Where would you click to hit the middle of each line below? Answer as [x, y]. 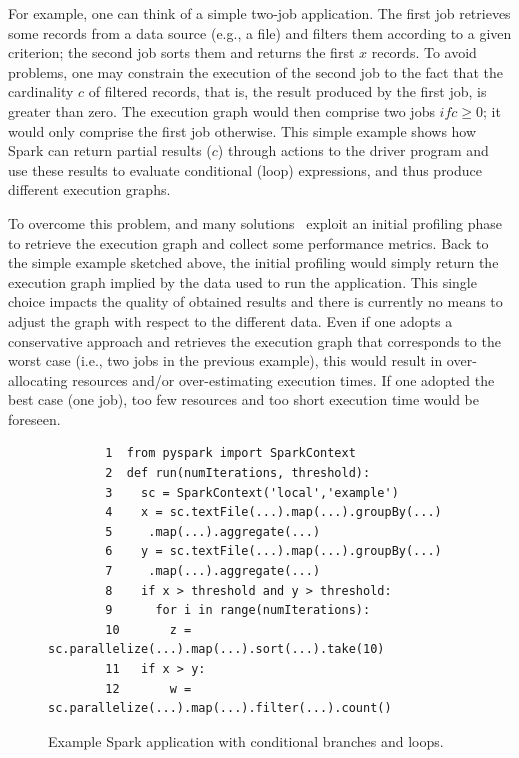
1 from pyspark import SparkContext [230, 453]
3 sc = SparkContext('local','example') [252, 492]
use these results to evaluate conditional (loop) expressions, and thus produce [245, 169]
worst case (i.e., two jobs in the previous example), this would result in [225, 360]
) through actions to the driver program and [353, 150]
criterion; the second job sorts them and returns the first [181, 52]
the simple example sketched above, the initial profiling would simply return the [253, 262]
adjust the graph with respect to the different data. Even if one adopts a [230, 320]
